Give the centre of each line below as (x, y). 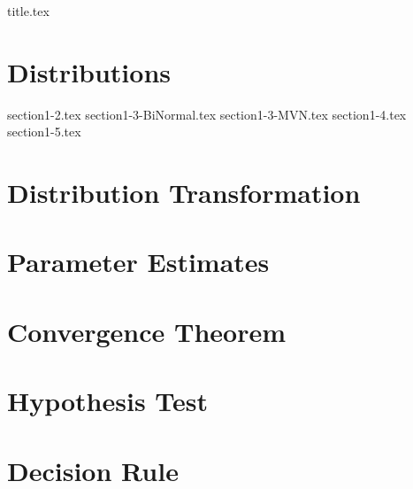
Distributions (89, 71)
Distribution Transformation (184, 193)
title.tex (28, 11)
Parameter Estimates (138, 262)
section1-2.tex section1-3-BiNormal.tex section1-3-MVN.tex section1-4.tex (207, 114)
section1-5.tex (44, 132)
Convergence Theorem (147, 331)
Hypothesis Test (108, 401)
